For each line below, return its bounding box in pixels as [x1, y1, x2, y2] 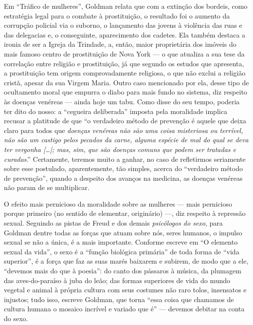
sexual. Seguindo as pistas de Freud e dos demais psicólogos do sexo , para [4, 218, 223, 228]
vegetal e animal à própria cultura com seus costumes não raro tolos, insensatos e [4, 285, 247, 295]
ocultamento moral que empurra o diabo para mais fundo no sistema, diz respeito [4, 87, 247, 97]
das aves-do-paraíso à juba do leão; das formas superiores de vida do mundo [4, 275, 231, 285]
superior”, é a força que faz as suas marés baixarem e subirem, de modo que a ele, [4, 256, 249, 266]
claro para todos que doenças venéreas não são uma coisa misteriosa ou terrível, [4, 125, 243, 135]
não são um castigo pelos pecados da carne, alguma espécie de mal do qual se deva [4, 134, 249, 145]
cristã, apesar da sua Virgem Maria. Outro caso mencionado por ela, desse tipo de [4, 77, 249, 87]
